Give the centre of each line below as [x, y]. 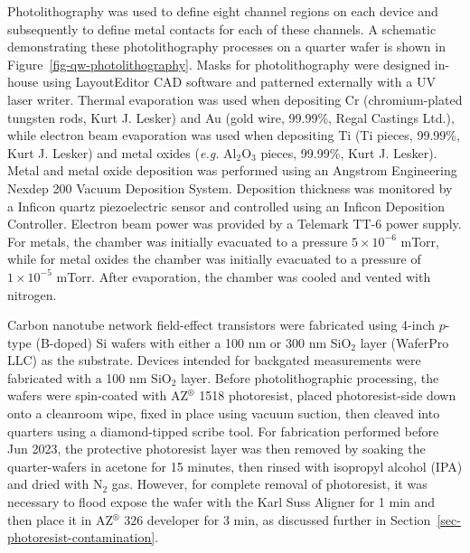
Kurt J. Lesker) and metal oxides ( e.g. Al [122, 152]
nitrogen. [32, 294]
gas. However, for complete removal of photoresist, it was [269, 484]
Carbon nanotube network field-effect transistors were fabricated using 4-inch [221, 325]
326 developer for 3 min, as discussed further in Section [277, 519]
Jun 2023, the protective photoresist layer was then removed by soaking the [216, 449]
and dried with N [55, 484]
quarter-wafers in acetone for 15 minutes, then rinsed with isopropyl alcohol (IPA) [235, 466]
